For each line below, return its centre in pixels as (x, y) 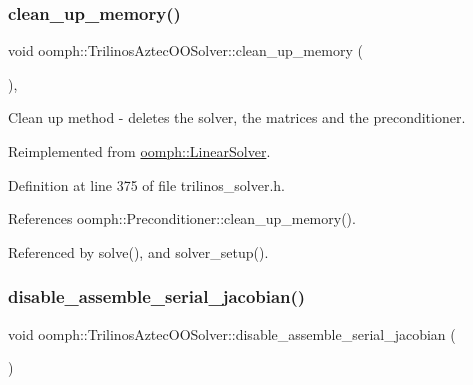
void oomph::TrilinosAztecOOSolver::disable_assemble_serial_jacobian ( (232, 333)
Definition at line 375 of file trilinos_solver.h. (146, 184)
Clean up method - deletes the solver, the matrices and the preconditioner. (237, 117)
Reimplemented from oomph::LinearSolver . (139, 151)
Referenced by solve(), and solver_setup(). (138, 251)
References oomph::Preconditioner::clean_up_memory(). (182, 218)
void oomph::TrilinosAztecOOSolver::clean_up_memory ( (185, 50)
